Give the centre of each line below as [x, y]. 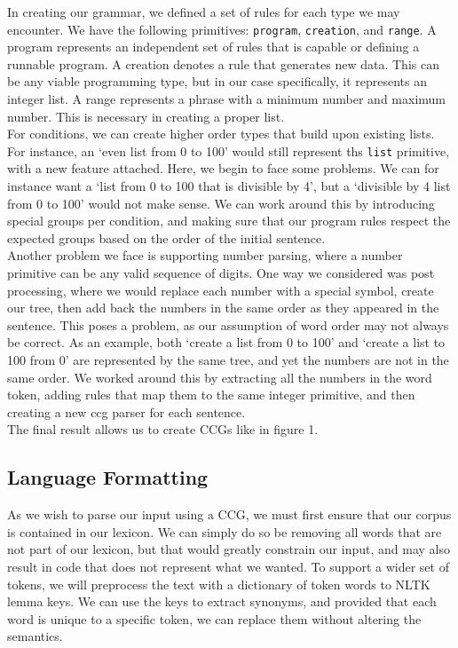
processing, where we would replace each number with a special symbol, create [221, 290]
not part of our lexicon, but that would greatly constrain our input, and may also [229, 549]
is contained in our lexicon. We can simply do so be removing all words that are [225, 531]
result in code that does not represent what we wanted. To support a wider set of [228, 566]
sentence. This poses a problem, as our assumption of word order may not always [228, 324]
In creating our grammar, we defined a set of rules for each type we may [204, 12]
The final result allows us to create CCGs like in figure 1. [163, 429]
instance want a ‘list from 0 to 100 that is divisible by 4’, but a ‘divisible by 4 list [229, 186]
